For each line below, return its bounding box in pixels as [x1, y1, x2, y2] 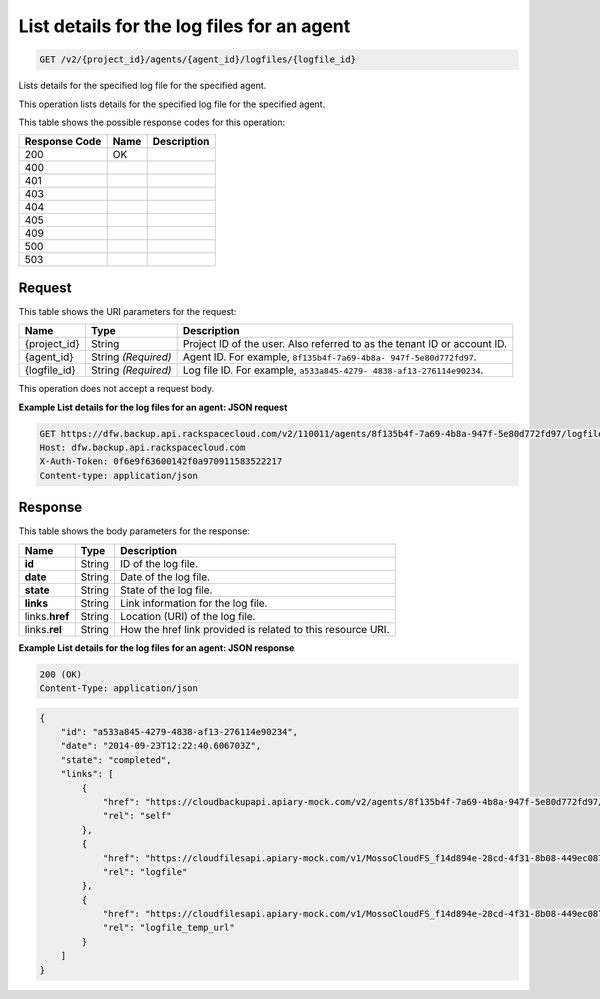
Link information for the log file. [120, 596, 268, 610]
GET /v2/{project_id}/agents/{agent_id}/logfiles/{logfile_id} [39, 54, 357, 65]
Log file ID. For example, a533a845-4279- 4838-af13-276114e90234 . [182, 363, 484, 377]
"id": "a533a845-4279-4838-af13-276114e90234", [60, 726, 299, 737]
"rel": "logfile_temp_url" [102, 922, 235, 934]
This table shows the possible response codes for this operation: [18, 116, 286, 128]
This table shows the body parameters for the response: [18, 525, 250, 537]
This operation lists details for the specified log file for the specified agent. [18, 98, 326, 110]
